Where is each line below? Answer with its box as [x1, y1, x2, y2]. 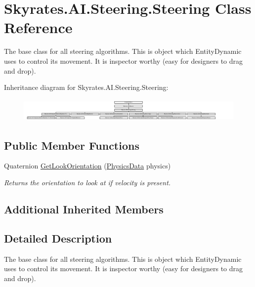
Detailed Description [4, 230, 112, 246]
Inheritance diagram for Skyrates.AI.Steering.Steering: [4, 82, 169, 92]
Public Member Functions [4, 137, 139, 153]
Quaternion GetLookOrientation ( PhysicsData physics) [4, 161, 171, 171]
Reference [4, 17, 73, 38]
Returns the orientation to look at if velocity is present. [4, 177, 171, 187]
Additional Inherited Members [4, 201, 164, 216]
